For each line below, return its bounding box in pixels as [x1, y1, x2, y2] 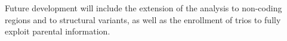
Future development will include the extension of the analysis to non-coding [5, 2, 282, 14]
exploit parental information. [5, 25, 110, 37]
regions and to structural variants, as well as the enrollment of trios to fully [5, 13, 281, 26]
